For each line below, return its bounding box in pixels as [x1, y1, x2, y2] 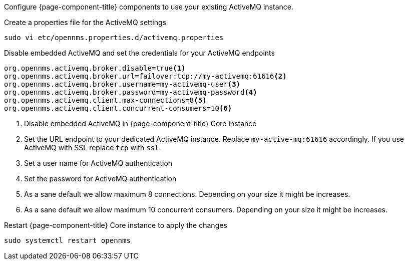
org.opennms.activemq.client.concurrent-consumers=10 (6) [4, 104, 232, 112]
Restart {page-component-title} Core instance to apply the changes [4, 221, 227, 229]
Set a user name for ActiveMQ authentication [24, 159, 173, 167]
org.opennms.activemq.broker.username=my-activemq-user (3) [4, 80, 241, 88]
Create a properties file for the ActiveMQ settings [4, 18, 166, 27]
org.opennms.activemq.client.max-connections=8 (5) [4, 96, 207, 104]
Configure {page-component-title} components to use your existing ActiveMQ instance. [4, 3, 293, 11]
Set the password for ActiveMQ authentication [24, 174, 177, 183]
